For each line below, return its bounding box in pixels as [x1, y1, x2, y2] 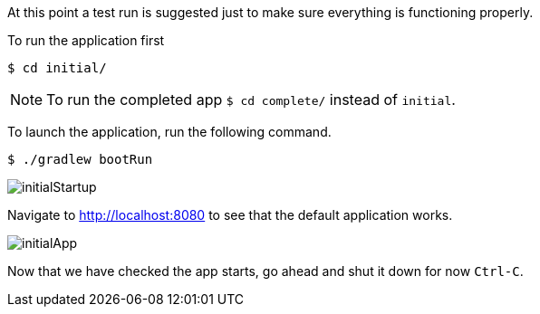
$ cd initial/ [7, 61, 107, 75]
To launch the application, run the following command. [7, 124, 332, 139]
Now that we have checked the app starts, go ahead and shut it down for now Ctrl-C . [7, 263, 524, 279]
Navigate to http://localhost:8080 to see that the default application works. [7, 207, 453, 223]
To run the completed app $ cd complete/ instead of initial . [46, 90, 456, 109]
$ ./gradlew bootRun [7, 152, 153, 167]
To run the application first [7, 33, 165, 48]
